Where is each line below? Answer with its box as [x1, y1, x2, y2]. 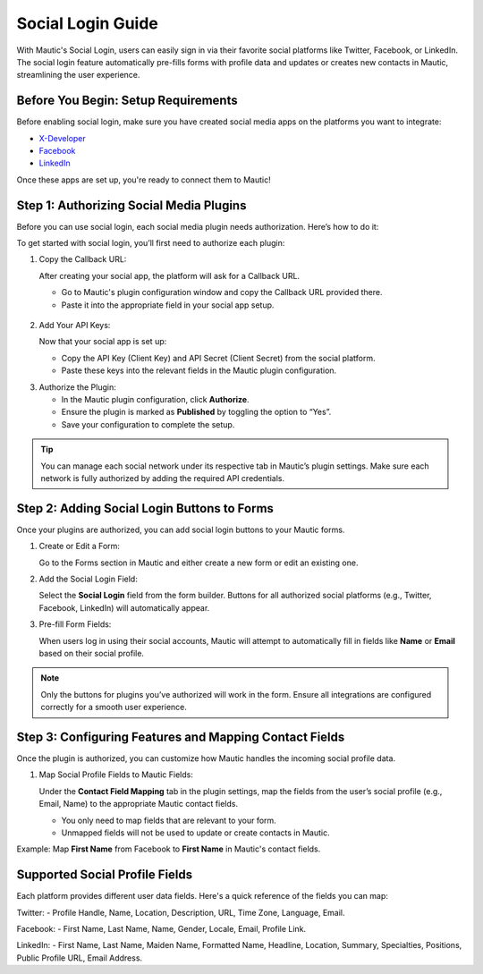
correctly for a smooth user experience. [40, 702, 188, 713]
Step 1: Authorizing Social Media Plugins [16, 198, 247, 213]
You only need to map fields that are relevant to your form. [61, 815, 276, 826]
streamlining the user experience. [16, 70, 140, 80]
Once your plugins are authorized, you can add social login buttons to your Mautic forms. [16, 524, 345, 535]
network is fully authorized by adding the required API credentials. [40, 472, 285, 483]
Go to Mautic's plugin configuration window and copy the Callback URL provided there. [61, 287, 384, 298]
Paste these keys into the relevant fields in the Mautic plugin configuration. [61, 365, 337, 376]
